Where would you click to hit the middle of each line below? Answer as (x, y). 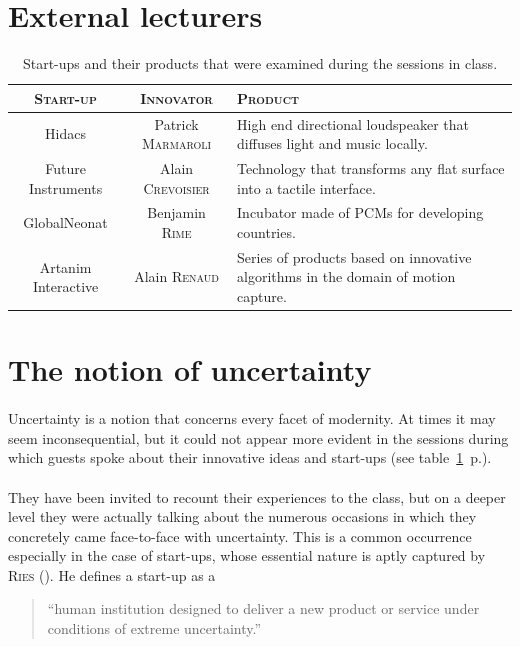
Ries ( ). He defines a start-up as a (112, 574)
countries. (266, 232)
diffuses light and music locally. (332, 143)
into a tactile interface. (306, 187)
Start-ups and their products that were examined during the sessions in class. (260, 63)
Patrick (176, 123)
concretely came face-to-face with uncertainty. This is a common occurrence (240, 535)
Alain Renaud (176, 276)
